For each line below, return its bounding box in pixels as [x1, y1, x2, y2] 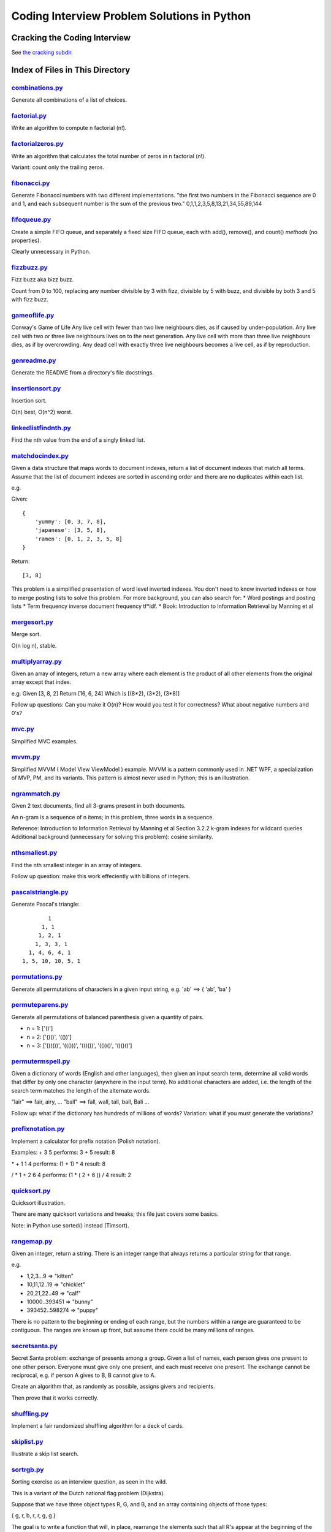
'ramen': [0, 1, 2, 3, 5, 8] [34, 535, 123, 542]
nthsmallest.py [11, 849, 58, 857]
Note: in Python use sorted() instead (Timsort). [11, 1221, 129, 1229]
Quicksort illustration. [11, 1199, 66, 1207]
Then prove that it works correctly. [11, 1394, 99, 1401]
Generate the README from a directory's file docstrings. [11, 369, 154, 376]
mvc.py [11, 725, 35, 734]
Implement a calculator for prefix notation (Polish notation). [11, 1137, 161, 1145]
